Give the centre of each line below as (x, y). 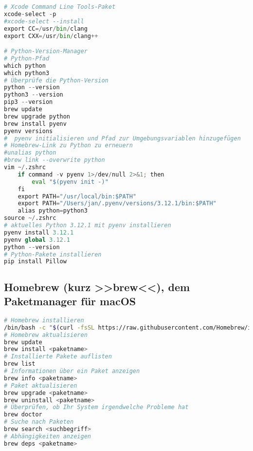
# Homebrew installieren (44, 320)
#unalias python (30, 153)
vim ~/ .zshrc (25, 167)
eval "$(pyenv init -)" (70, 182)
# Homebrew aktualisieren (46, 335)
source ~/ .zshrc (30, 218)
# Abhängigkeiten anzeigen (47, 436)
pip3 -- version (28, 102)
